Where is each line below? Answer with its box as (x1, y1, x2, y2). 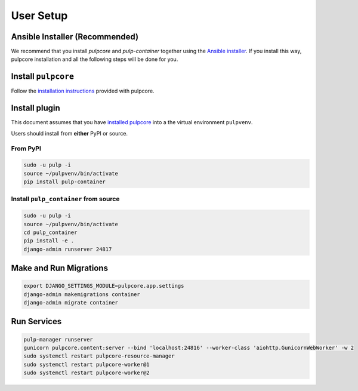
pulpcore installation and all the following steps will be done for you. (11, 56, 178, 63)
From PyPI (11, 144, 42, 153)
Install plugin (11, 103, 61, 113)
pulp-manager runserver (23, 336, 94, 343)
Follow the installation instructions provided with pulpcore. (11, 87, 155, 95)
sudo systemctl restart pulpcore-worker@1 (23, 361, 150, 368)
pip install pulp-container (23, 178, 106, 185)
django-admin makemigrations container (23, 291, 140, 298)
